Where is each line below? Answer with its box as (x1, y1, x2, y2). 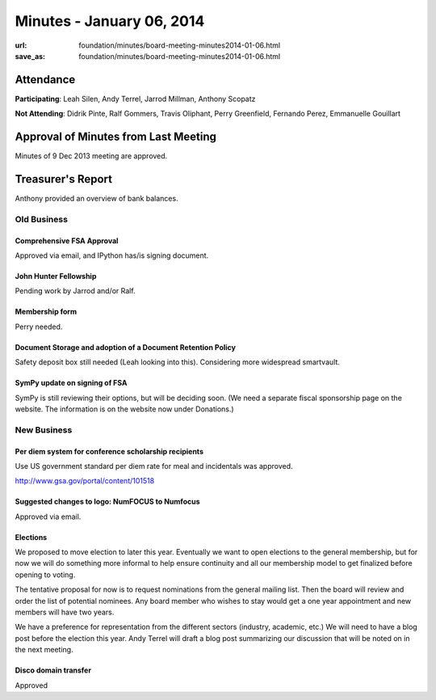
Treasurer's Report (15, 172, 113, 186)
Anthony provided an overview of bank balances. (15, 194, 178, 204)
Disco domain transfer (15, 665, 92, 675)
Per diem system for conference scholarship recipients (15, 446, 203, 456)
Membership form (15, 307, 77, 317)
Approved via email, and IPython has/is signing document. (15, 251, 209, 260)
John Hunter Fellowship (15, 272, 97, 280)
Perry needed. (15, 322, 63, 331)
